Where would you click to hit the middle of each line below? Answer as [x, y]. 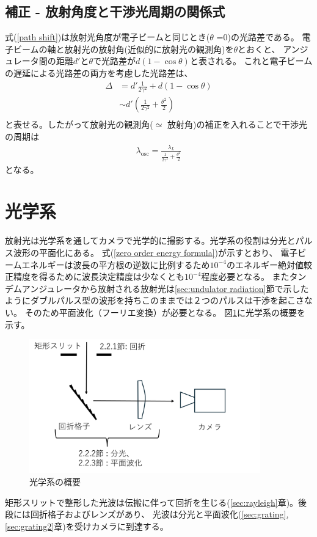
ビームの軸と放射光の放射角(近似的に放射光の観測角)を [123, 49]
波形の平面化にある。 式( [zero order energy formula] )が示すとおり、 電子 [155, 252]
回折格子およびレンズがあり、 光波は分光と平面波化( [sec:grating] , [159, 514]
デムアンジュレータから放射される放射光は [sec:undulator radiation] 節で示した [157, 288]
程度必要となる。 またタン [254, 276]
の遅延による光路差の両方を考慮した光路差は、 [99, 72]
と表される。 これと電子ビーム [251, 61]
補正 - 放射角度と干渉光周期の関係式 [115, 11]
